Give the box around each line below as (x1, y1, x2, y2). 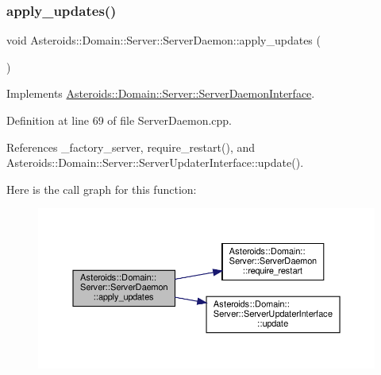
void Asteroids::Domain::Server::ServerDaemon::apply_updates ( (6, 32, 321, 48)
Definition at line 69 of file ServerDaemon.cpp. (6, 112, 232, 128)
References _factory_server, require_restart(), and (6, 138, 256, 155)
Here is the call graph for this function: (6, 180, 197, 197)
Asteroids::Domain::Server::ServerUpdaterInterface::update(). (6, 154, 304, 171)
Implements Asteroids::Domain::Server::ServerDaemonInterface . (6, 85, 315, 102)
